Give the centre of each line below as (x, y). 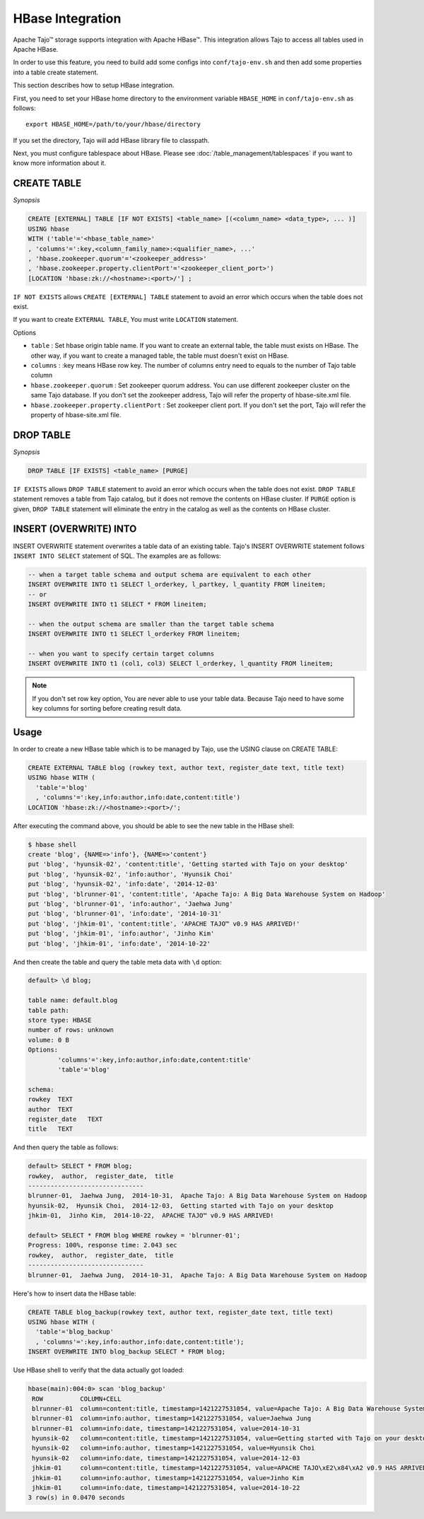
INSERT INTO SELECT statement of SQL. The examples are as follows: (117, 556)
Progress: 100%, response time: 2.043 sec (102, 1245)
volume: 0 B (49, 1040)
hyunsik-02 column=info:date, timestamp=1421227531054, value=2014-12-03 (166, 1458)
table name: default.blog (73, 1000)
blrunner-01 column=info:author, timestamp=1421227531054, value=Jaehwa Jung (172, 1419)
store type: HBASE (60, 1020)
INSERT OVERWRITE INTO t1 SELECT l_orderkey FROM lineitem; (134, 634)
